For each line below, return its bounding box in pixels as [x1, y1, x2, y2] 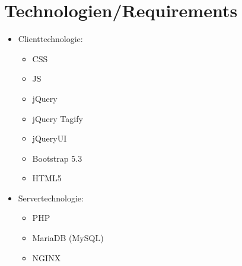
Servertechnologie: [18, 191, 84, 204]
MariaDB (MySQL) [32, 232, 104, 244]
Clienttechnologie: [18, 33, 83, 45]
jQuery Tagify [32, 112, 83, 124]
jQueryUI [32, 132, 67, 145]
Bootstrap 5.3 [32, 152, 82, 164]
